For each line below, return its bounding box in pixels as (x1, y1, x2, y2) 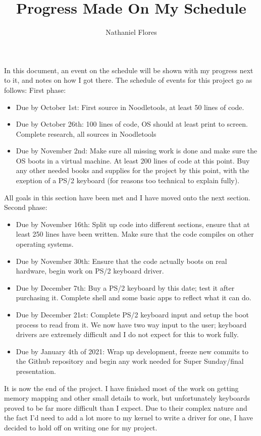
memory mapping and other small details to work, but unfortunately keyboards (4, 393, 250, 403)
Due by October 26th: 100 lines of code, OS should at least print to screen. (16, 119, 248, 129)
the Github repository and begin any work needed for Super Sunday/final (16, 356, 244, 366)
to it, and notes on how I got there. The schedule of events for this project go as (4, 75, 252, 85)
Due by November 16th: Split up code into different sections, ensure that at (16, 219, 250, 229)
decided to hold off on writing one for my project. (4, 422, 158, 432)
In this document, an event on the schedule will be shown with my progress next (4, 65, 253, 75)
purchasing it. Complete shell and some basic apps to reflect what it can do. (16, 292, 251, 303)
